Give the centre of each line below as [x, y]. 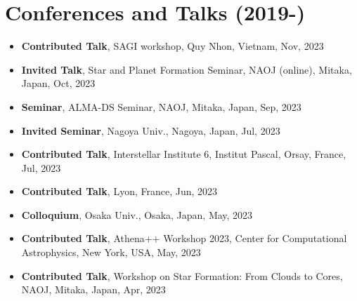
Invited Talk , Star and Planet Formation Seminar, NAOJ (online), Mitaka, [187, 69]
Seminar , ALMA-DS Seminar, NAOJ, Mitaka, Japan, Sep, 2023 [161, 106]
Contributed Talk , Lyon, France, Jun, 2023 [119, 191]
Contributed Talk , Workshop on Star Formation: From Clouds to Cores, [182, 275]
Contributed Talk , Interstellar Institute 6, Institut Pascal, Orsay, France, [184, 154]
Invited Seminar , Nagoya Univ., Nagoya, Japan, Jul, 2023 [151, 130]
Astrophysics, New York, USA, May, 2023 [111, 252]
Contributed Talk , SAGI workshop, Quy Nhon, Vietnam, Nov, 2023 [173, 46]
